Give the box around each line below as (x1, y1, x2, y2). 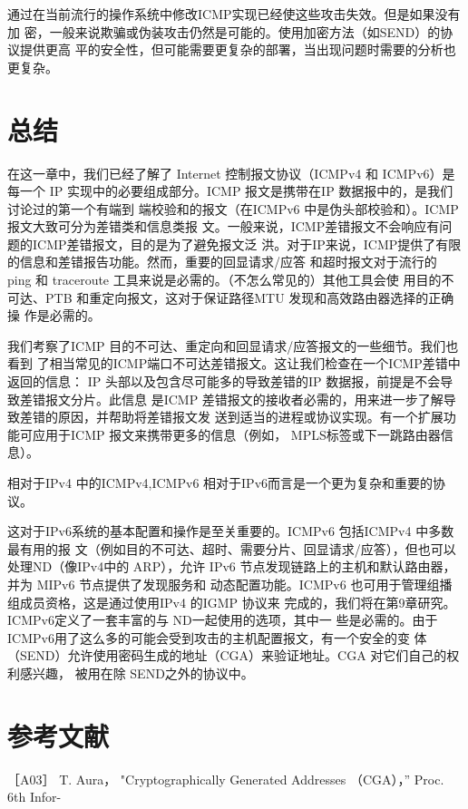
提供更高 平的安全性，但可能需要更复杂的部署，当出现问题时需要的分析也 (19, 40, 456, 59)
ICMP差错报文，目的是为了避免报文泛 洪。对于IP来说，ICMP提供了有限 (32, 234, 462, 253)
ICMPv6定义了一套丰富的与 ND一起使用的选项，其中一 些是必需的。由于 (7, 610, 438, 629)
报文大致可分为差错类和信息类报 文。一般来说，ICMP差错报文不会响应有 (7, 217, 440, 236)
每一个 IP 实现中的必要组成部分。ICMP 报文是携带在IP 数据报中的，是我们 (7, 181, 453, 200)
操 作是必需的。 (7, 306, 101, 325)
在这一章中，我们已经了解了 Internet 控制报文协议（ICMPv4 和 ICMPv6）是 (7, 163, 455, 182)
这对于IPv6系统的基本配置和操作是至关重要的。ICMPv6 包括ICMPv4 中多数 (7, 521, 454, 541)
